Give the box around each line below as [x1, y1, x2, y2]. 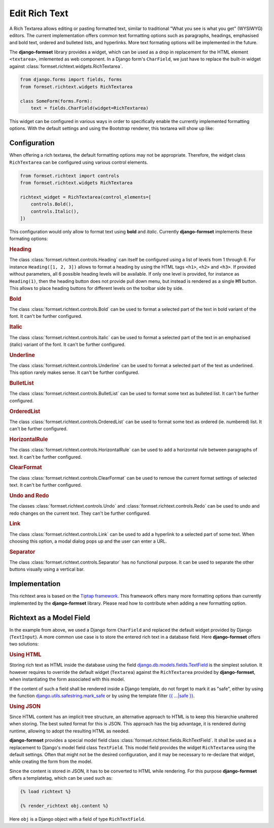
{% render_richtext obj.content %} [20, 803, 109, 809]
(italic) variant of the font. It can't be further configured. [9, 341, 126, 347]
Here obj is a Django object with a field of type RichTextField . [9, 816, 146, 822]
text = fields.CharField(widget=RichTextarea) [30, 105, 149, 111]
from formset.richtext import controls [20, 173, 119, 179]
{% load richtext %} [20, 789, 71, 794]
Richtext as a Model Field [9, 613, 91, 622]
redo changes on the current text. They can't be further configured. [9, 510, 151, 516]
